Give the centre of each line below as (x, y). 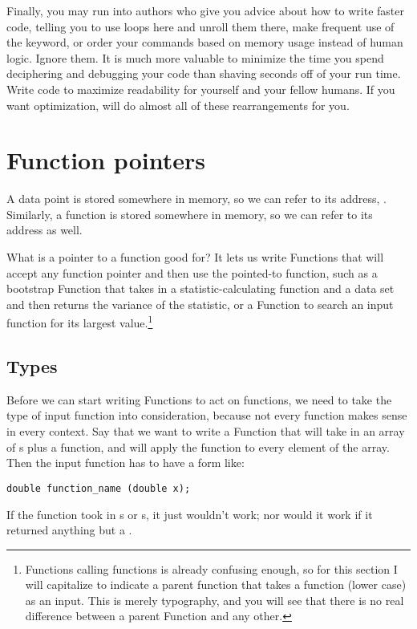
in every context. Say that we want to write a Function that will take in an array (206, 431)
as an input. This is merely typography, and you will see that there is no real (215, 600)
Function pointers (106, 160)
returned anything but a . (69, 530)
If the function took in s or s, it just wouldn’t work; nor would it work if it (190, 514)
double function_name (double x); (99, 488)
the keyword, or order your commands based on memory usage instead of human (205, 42)
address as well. (45, 230)
